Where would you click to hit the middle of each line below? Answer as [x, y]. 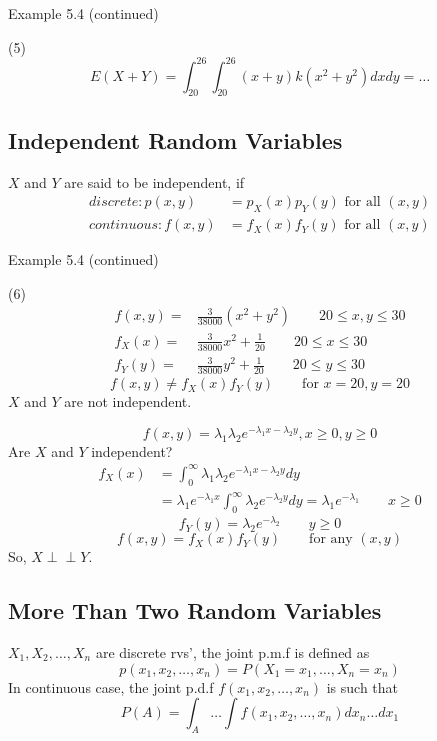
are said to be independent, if [154, 181]
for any [331, 539]
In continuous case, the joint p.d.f [111, 686]
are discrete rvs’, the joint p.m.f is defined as [232, 651]
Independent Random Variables [175, 139]
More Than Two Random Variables [195, 610]
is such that [362, 686]
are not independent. [128, 401]
